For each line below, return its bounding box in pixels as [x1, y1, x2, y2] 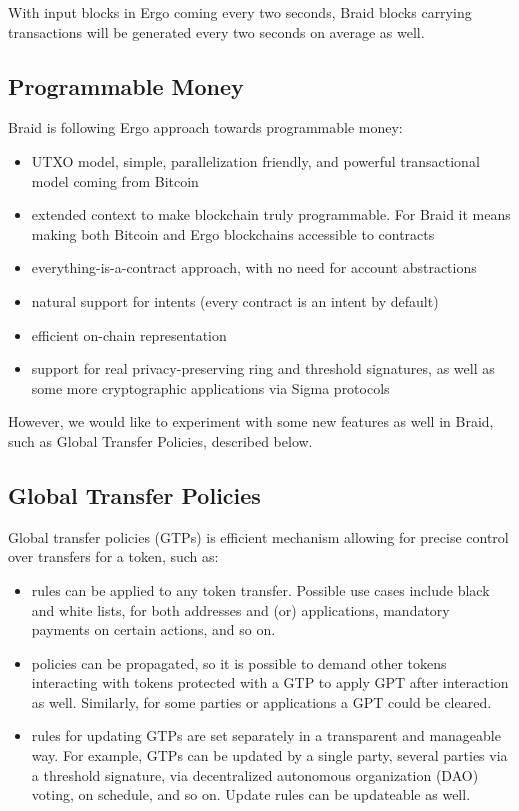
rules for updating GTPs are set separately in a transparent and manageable [31, 725, 501, 746]
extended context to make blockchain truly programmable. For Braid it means [31, 204, 511, 225]
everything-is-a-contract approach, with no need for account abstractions [31, 257, 477, 278]
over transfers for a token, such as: [8, 546, 219, 567]
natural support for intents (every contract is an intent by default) [31, 290, 439, 311]
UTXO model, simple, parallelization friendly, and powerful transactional [31, 150, 480, 171]
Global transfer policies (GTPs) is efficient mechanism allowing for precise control [8, 526, 509, 547]
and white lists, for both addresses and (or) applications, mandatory [31, 599, 450, 620]
